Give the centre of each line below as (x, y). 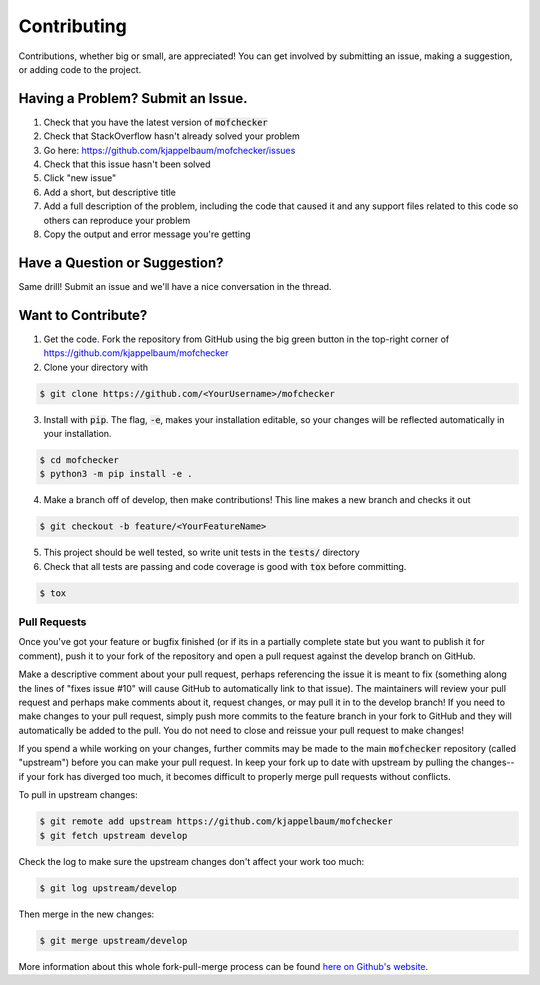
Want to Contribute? (83, 315)
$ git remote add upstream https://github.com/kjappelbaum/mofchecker (216, 821)
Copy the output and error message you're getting (147, 234)
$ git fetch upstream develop (113, 835)
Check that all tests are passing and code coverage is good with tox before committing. (225, 566)
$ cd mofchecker (79, 459)
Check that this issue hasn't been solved (127, 164)
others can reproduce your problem (117, 220)
